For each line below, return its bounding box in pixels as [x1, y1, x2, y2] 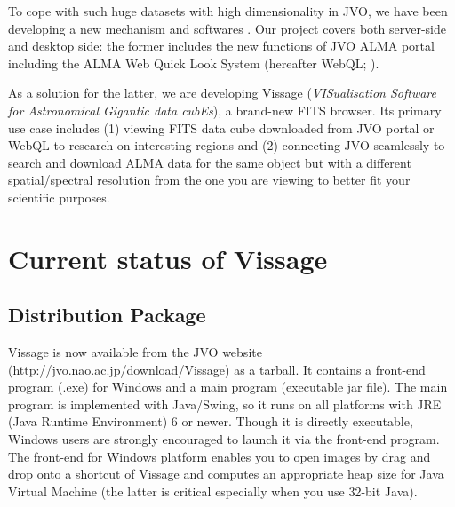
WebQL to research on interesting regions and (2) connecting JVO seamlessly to [8, 136, 445, 154]
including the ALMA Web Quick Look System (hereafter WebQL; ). [8, 53, 379, 72]
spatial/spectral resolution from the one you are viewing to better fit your [8, 170, 411, 189]
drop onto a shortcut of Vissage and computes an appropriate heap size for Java [8, 464, 444, 483]
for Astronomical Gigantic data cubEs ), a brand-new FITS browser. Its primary [8, 100, 442, 119]
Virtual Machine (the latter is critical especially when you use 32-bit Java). [8, 481, 418, 500]
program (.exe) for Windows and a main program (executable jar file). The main [8, 377, 448, 396]
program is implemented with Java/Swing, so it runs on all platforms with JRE [8, 394, 442, 413]
